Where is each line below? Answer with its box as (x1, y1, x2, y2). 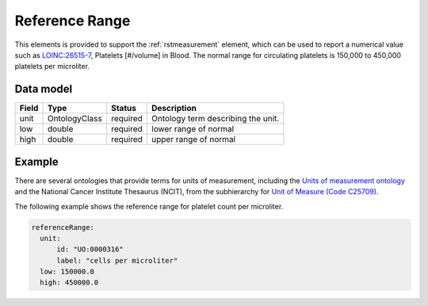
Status (111, 103, 136, 114)
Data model (14, 82, 73, 96)
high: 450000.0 (40, 278, 99, 287)
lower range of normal (151, 124, 235, 135)
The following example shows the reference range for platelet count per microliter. (14, 201, 284, 211)
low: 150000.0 (40, 267, 95, 277)
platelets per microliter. (14, 62, 90, 71)
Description (151, 103, 197, 114)
